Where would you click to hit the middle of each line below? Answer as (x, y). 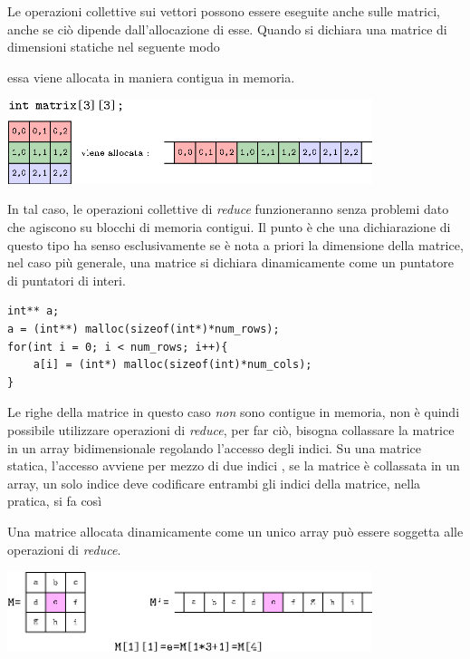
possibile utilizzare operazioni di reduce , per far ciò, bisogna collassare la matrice (231, 429)
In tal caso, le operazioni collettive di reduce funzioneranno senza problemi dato (228, 209)
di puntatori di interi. (67, 280)
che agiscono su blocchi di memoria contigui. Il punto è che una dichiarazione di (229, 227)
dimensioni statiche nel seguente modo (114, 47)
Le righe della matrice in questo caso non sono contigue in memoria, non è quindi (234, 412)
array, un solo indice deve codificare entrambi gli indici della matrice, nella (214, 483)
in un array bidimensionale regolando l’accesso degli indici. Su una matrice (214, 447)
